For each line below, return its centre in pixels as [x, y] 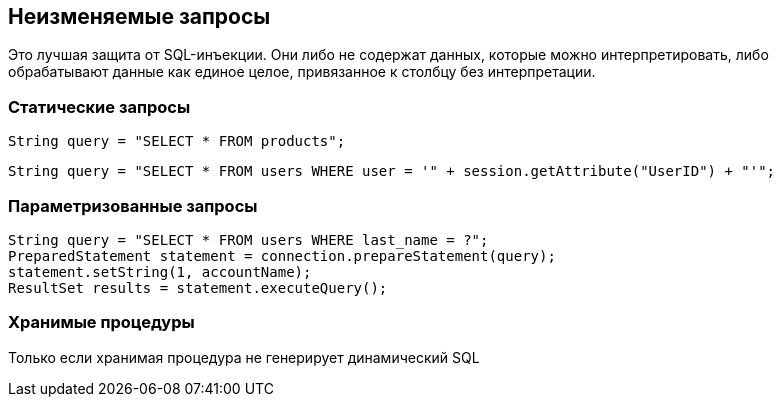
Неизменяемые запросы [139, 16]
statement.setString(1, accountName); [160, 271]
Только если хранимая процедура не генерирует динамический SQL [244, 357]
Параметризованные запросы [133, 205]
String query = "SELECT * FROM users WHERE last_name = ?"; [248, 239]
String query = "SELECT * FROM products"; [177, 141]
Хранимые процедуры [101, 322]
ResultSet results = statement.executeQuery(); [198, 287]
